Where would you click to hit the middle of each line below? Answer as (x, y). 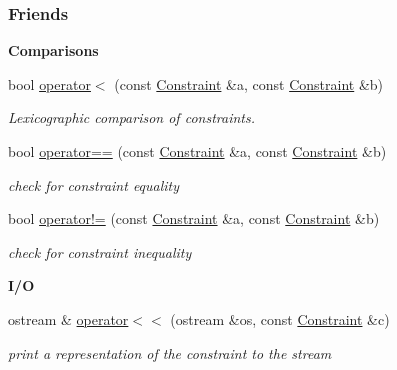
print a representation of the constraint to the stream (170, 352)
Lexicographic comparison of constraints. (131, 117)
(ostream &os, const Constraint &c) (280, 318)
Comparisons (53, 50)
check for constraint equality (94, 184)
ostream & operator (68, 318)
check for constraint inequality (100, 251)
